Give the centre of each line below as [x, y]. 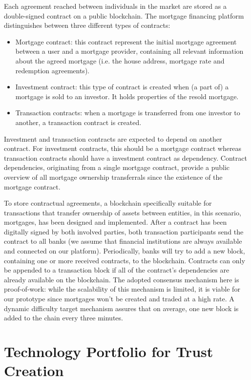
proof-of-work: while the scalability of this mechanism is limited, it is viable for [122, 289]
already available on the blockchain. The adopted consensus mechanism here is [122, 279]
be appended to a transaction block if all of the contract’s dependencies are [117, 270]
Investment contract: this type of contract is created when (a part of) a [122, 87]
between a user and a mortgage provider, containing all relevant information [129, 51]
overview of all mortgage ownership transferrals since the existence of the [113, 177]
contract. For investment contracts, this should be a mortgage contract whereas [123, 148]
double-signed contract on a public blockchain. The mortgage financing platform [124, 15]
